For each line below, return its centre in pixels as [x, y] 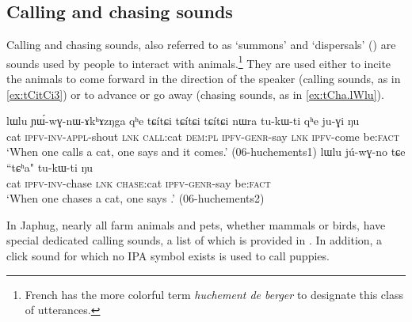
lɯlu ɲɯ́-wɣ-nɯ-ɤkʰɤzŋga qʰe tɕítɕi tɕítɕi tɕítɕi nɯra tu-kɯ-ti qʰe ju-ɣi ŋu [183, 121]
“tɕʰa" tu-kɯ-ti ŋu [50, 167]
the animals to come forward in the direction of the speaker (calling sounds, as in [204, 79]
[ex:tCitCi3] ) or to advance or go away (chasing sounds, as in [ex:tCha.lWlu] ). [195, 94]
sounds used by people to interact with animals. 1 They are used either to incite [199, 62]
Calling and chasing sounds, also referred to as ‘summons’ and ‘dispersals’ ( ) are [201, 45]
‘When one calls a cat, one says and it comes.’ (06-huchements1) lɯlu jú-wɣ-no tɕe [206, 152]
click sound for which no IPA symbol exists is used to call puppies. [168, 255]
